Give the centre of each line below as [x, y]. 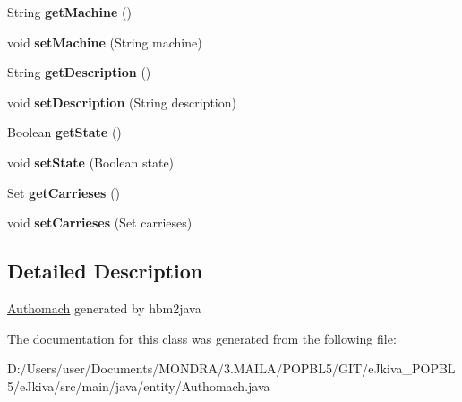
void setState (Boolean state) [91, 162]
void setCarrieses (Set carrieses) [100, 222]
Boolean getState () [64, 132]
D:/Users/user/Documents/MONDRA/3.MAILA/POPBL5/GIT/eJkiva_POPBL [231, 368]
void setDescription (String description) [122, 102]
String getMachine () [69, 12]
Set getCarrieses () [64, 192]
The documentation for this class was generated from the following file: [202, 338]
